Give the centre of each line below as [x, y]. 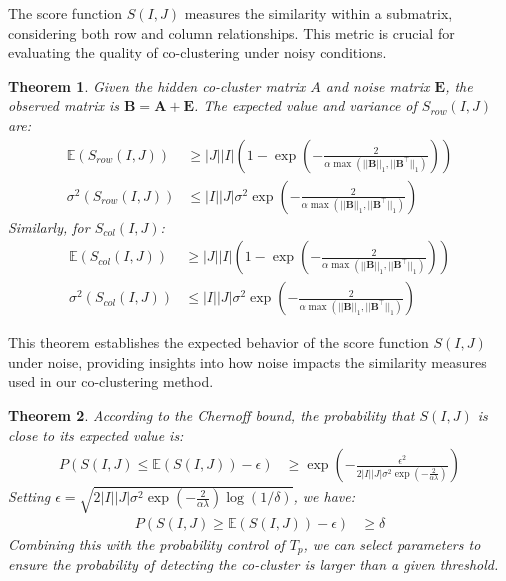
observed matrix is [63, 105]
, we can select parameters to [392, 543]
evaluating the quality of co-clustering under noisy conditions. [197, 52]
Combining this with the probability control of [146, 543]
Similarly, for [49, 226]
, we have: [324, 496]
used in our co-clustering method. [111, 381]
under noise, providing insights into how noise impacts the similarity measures [247, 361]
